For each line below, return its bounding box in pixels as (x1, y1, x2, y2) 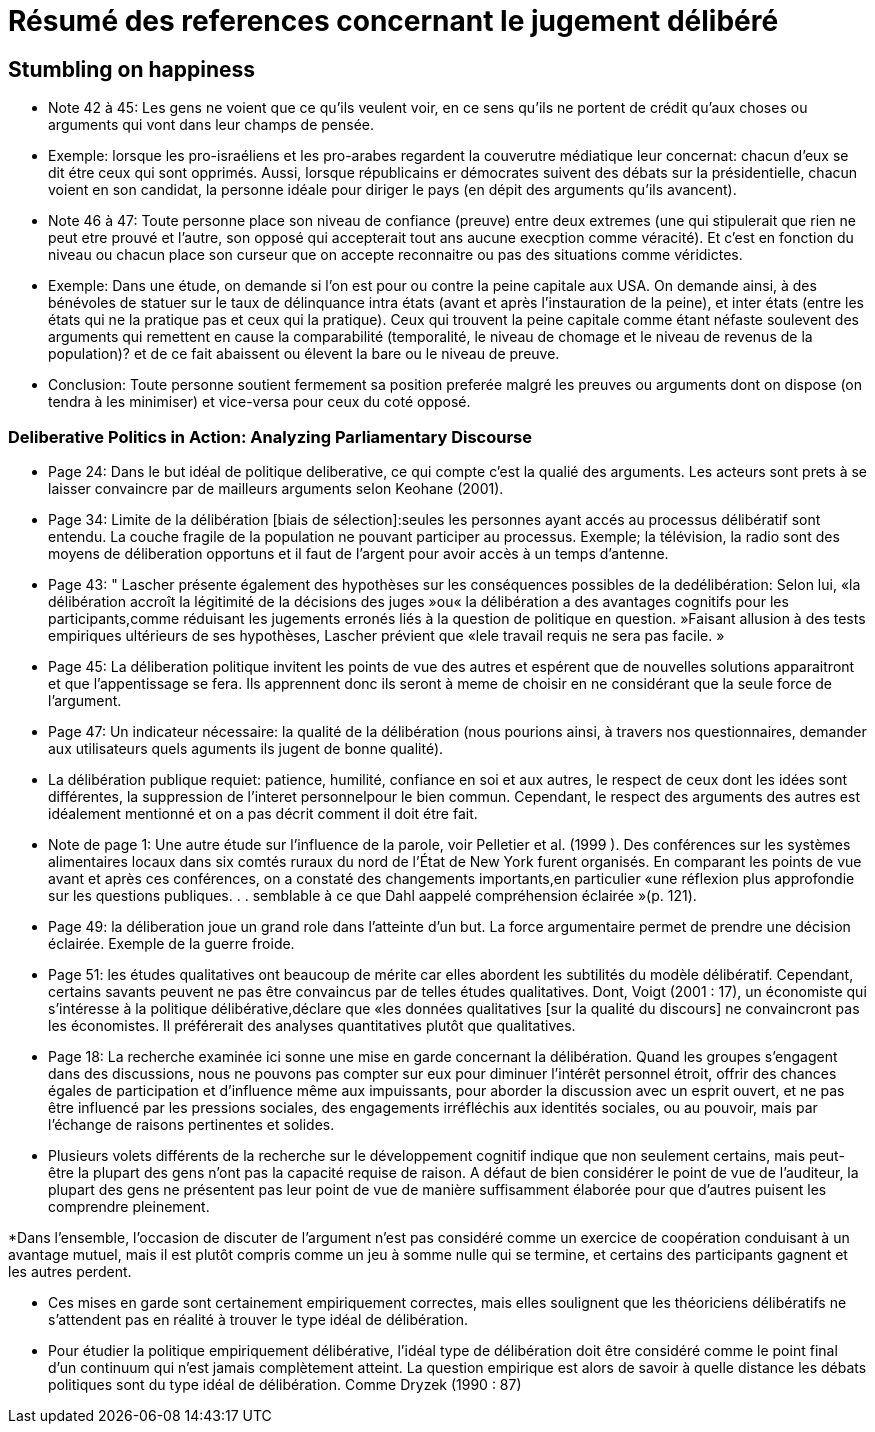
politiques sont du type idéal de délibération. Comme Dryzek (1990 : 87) (48, 1375, 522, 1393)
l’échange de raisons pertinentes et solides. (48, 1115, 335, 1133)
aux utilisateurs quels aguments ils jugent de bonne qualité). (48, 739, 444, 757)
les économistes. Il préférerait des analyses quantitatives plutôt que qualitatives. (48, 1016, 576, 1034)
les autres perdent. (8, 1262, 132, 1280)
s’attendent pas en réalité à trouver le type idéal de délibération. (48, 1310, 468, 1328)
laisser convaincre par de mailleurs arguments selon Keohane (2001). (48, 479, 504, 497)
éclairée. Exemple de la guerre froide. (48, 934, 295, 952)
